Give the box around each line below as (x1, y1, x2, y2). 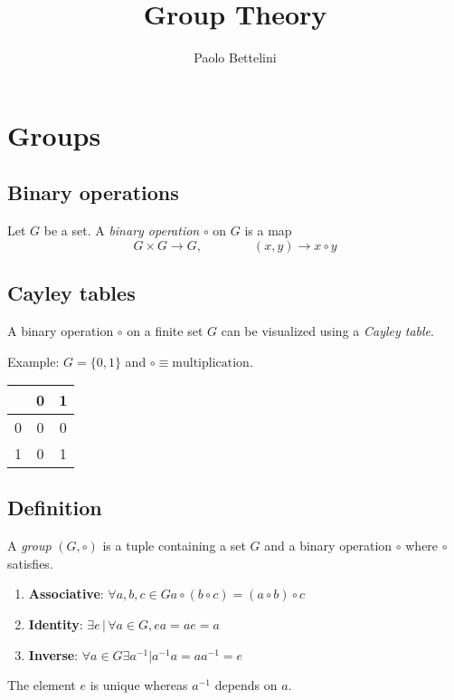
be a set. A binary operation (43, 221, 200, 240)
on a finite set (127, 321, 203, 340)
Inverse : (28, 645, 79, 664)
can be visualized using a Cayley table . (221, 321, 434, 340)
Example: (7, 351, 60, 370)
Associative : (28, 584, 104, 603)
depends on (214, 676, 278, 695)
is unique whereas (90, 676, 188, 695)
